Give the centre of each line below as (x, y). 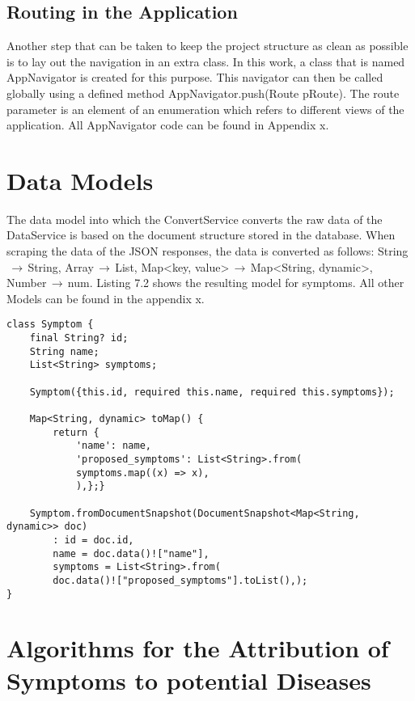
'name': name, (113, 446)
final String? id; (79, 338)
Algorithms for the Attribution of (198, 648)
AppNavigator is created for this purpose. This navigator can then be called (195, 77)
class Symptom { (50, 325)
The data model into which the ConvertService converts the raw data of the (195, 219)
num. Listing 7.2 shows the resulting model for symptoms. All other (236, 283)
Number (27, 283)
